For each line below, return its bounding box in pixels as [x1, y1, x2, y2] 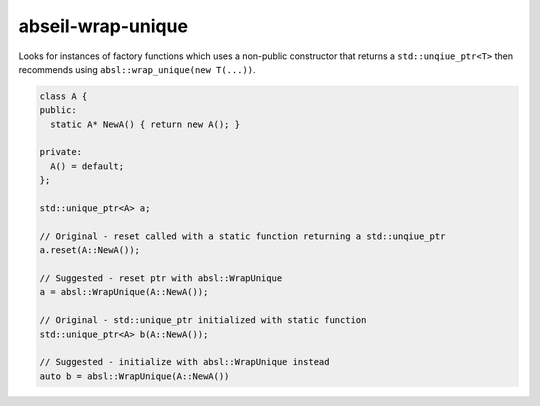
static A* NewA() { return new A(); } [50, 118, 240, 130]
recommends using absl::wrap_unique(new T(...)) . [18, 63, 256, 75]
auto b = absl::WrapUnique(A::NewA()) [39, 370, 230, 382]
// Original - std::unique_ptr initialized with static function [39, 315, 367, 326]
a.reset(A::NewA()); [39, 245, 140, 256]
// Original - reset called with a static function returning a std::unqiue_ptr [39, 230, 446, 242]
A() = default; [50, 160, 125, 172]
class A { [39, 90, 88, 102]
